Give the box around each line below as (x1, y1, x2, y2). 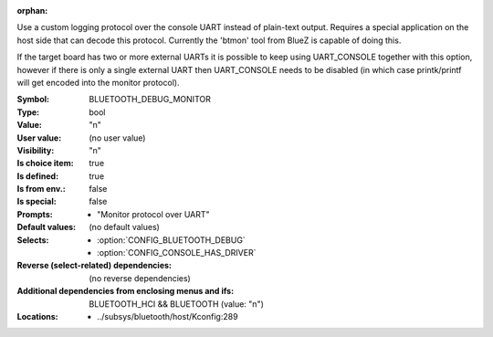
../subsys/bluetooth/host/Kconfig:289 (97, 311, 238, 321)
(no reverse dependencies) (89, 272, 191, 283)
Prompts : (16, 208, 54, 219)
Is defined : (16, 170, 59, 182)
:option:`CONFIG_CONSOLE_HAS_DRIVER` (97, 247, 257, 258)
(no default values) (89, 222, 160, 233)
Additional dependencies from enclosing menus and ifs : (16, 286, 235, 297)
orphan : (16, 5, 48, 16)
